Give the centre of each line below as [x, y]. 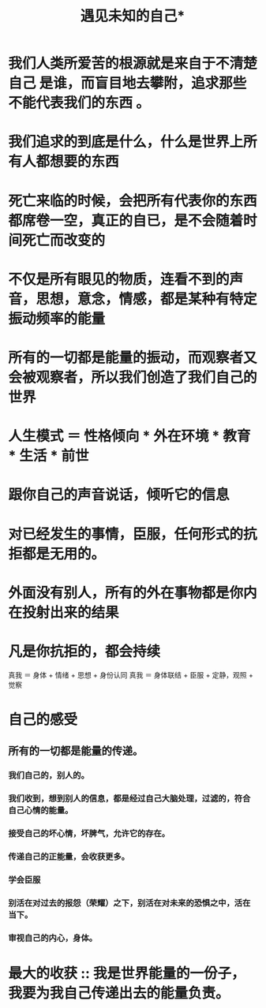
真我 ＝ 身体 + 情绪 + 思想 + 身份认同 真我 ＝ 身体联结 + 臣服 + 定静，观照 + [131, 674]
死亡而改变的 [64, 240]
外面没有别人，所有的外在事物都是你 [126, 593]
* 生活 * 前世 [49, 456]
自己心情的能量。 [41, 811]
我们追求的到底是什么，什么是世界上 [126, 142]
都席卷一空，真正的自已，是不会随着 [126, 220]
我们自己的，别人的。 [49, 775]
